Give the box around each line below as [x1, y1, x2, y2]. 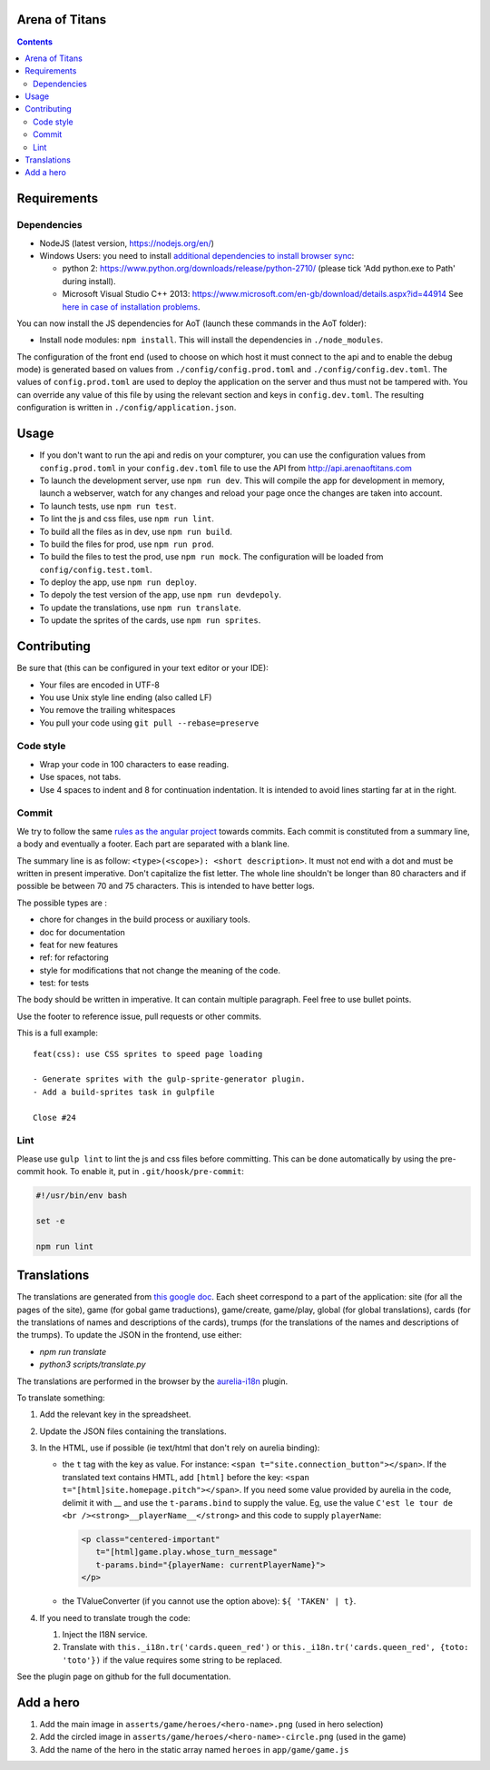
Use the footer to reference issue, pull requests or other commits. [16, 1011, 262, 1022]
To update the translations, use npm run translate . [39, 602, 241, 613]
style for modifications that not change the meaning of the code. [39, 964, 281, 975]
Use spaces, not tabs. [39, 772, 122, 783]
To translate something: [16, 1392, 105, 1403]
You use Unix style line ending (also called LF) [39, 691, 212, 703]
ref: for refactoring [39, 952, 109, 963]
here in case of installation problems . [62, 301, 201, 312]
